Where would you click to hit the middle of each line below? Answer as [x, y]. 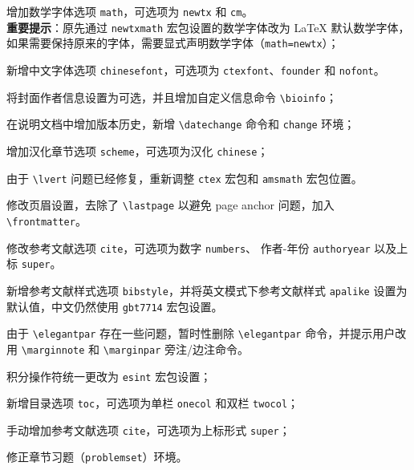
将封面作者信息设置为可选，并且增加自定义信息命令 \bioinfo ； [172, 97]
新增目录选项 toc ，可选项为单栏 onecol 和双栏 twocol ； [153, 403]
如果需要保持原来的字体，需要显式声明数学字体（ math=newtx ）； [173, 43]
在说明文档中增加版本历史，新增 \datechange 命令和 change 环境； [181, 124]
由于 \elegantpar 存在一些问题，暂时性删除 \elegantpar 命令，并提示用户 [201, 333]
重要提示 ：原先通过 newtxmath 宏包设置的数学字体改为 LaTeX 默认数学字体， [208, 27]
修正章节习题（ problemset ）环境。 [97, 457]
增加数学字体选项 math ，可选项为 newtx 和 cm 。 [130, 11]
